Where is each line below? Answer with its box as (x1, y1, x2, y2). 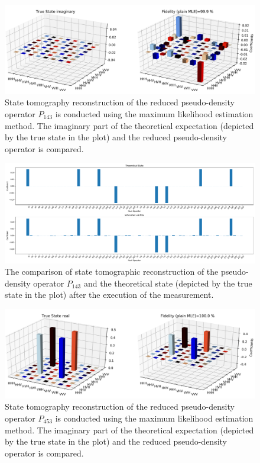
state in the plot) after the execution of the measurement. (5, 288, 214, 301)
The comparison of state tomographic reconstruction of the (5, 265, 219, 278)
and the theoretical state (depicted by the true (83, 276, 252, 289)
